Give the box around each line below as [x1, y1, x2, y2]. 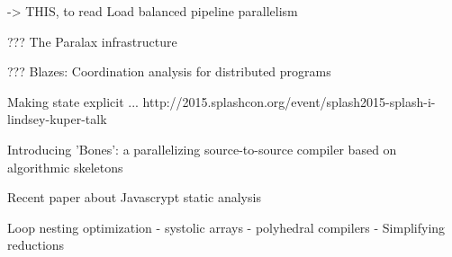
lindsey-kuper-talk [7, 110, 107, 128]
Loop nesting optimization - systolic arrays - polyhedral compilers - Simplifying [7, 217, 446, 236]
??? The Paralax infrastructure [7, 31, 177, 50]
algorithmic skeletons [7, 157, 123, 176]
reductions [7, 235, 65, 254]
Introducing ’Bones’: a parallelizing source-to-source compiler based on [7, 139, 397, 158]
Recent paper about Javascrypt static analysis [7, 188, 261, 207]
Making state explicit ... [7, 92, 139, 111]
